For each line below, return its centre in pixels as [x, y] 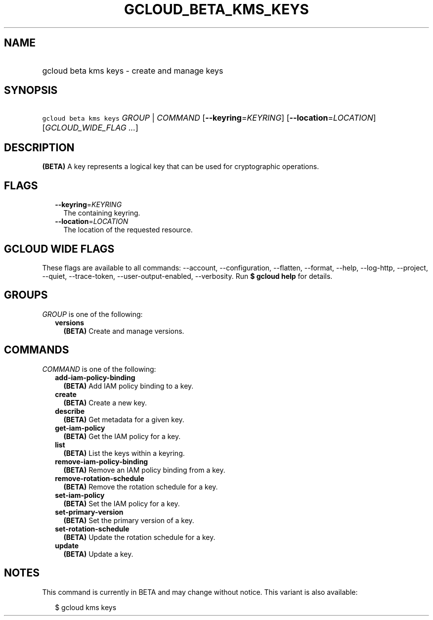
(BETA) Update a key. [98, 554]
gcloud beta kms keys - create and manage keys [133, 70]
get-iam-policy [80, 428]
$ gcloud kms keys [86, 607]
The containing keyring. [102, 213]
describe [70, 411]
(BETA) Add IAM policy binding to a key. [129, 386]
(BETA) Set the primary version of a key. [129, 520]
